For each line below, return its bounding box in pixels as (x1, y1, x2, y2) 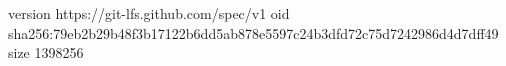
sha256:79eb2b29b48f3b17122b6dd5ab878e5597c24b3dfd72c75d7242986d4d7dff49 (8, 22, 499, 43)
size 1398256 (8, 42, 84, 63)
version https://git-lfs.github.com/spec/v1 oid (8, 3, 290, 23)
